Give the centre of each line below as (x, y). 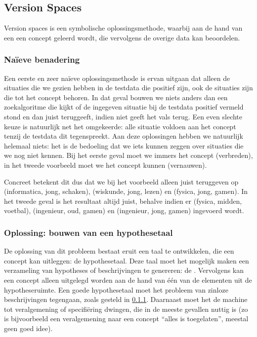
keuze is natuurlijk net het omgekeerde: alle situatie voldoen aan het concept (120, 126)
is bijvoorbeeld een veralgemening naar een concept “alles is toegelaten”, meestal (126, 318)
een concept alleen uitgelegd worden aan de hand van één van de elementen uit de (128, 280)
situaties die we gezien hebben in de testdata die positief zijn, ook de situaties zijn (128, 88)
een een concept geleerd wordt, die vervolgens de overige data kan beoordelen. (122, 37)
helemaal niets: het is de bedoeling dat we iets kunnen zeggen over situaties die (124, 145)
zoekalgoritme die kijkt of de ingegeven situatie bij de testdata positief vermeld (124, 107)
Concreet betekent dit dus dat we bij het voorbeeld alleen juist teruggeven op (121, 181)
